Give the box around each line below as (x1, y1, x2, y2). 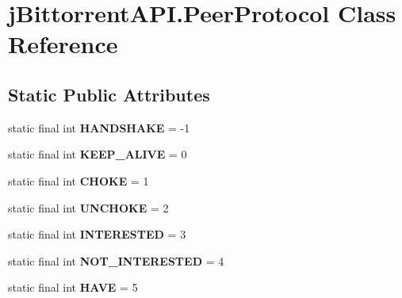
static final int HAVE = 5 (8, 279, 138, 296)
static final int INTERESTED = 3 (8, 226, 186, 243)
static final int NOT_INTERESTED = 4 (8, 252, 224, 269)
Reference (8, 28, 118, 60)
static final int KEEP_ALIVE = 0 (8, 146, 187, 162)
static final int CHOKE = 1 (8, 172, 149, 189)
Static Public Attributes (8, 82, 210, 106)
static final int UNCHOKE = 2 (8, 199, 169, 216)
